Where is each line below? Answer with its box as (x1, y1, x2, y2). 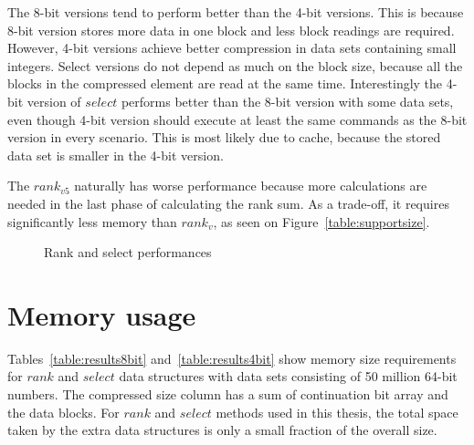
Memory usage (7, 295, 196, 333)
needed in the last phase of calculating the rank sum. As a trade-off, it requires (7, 193, 449, 212)
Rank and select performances (44, 243, 212, 262)
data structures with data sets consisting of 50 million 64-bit (119, 367, 458, 386)
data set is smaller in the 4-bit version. (7, 145, 224, 164)
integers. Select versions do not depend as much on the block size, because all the (7, 56, 463, 75)
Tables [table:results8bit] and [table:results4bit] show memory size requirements (7, 348, 457, 367)
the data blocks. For (7, 402, 120, 421)
